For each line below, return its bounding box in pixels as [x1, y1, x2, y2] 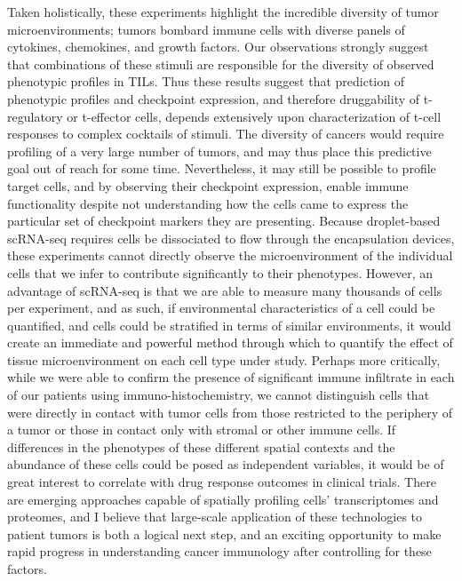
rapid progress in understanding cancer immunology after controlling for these [7, 542, 432, 561]
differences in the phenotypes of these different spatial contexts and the [7, 437, 395, 456]
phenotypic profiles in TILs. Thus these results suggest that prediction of [7, 72, 404, 91]
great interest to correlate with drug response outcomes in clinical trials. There [7, 473, 436, 491]
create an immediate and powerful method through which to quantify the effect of [7, 333, 453, 352]
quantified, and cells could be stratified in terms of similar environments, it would [7, 315, 451, 334]
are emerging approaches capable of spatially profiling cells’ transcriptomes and [7, 489, 439, 508]
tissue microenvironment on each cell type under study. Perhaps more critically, [7, 350, 441, 369]
